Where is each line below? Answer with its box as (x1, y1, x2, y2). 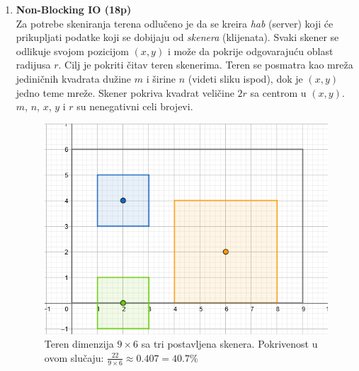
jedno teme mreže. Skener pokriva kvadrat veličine (16, 85, 234, 100)
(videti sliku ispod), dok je (188, 71, 303, 86)
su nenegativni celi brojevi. (76, 99, 193, 114)
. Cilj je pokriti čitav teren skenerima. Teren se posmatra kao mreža (58, 57, 353, 72)
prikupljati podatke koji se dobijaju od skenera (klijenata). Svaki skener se (16, 30, 339, 45)
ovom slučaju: (44, 350, 104, 365)
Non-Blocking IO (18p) (16, 2, 132, 16)
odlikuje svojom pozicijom (16, 43, 129, 58)
